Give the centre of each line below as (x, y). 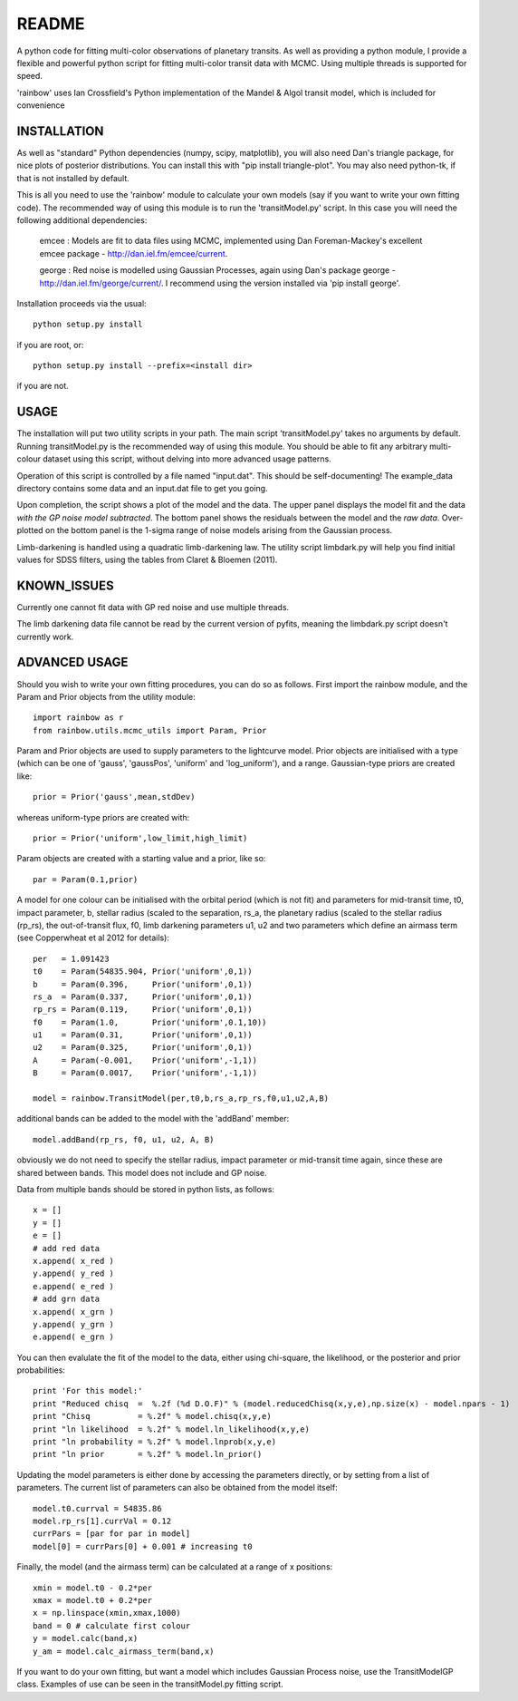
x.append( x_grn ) (74, 1312)
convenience (41, 105)
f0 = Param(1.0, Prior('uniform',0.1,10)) (150, 1022)
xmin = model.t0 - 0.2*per (93, 1588)
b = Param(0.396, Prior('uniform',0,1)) (143, 984)
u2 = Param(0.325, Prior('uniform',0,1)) (143, 1048)
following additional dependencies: (82, 220)
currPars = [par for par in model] (112, 1534)
